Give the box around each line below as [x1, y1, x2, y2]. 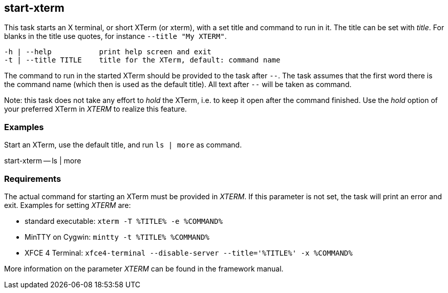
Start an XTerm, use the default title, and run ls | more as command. [4, 140, 242, 150]
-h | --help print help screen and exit [4, 48, 211, 56]
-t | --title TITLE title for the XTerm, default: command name [4, 56, 281, 65]
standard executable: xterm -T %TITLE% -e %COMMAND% [25, 216, 223, 225]
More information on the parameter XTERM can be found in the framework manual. [4, 264, 284, 273]
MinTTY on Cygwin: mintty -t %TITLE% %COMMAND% [25, 232, 209, 241]
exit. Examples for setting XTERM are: [4, 200, 131, 210]
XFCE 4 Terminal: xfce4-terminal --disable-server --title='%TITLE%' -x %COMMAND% [25, 248, 353, 257]
